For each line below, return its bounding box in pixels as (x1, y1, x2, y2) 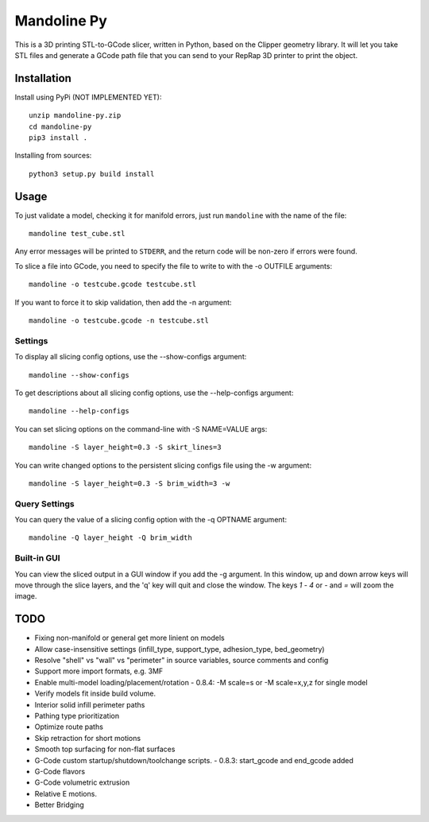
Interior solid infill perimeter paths (34, 700, 145, 709)
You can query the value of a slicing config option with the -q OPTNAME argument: (14, 515, 288, 525)
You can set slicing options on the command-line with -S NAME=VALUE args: (14, 424, 268, 433)
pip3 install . (29, 134, 88, 142)
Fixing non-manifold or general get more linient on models (34, 633, 226, 643)
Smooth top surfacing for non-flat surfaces (34, 744, 176, 754)
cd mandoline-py (29, 122, 92, 131)
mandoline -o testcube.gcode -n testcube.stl (29, 316, 210, 325)
